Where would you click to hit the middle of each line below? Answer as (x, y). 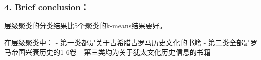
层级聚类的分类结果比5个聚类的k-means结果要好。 (85, 26)
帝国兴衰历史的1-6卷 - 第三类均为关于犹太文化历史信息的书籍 (111, 52)
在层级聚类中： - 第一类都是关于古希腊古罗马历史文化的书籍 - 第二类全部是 (127, 42)
